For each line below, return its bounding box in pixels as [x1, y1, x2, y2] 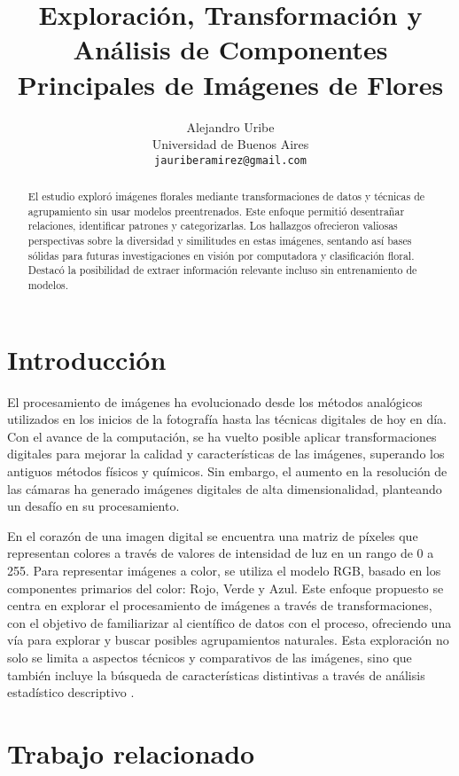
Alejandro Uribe [186, 117, 275, 136]
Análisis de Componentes [73, 31, 388, 67]
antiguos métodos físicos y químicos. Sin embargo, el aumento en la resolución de [7, 462, 447, 481]
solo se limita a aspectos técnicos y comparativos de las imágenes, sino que [7, 647, 412, 666]
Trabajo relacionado [7, 734, 255, 771]
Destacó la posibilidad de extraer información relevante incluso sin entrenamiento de [27, 263, 417, 278]
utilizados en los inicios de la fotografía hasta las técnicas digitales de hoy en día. [7, 410, 447, 428]
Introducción [7, 341, 167, 377]
